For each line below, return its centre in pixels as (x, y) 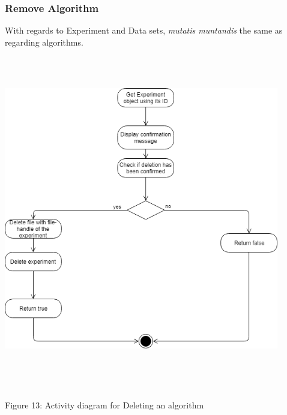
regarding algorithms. (44, 42)
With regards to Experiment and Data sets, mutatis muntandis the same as (144, 30)
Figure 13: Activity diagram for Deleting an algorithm (104, 405)
